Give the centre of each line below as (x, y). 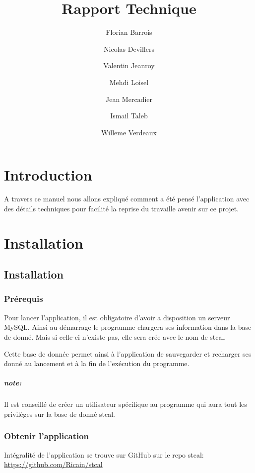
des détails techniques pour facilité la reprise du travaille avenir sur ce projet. (122, 208)
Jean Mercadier (129, 99)
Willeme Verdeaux (129, 132)
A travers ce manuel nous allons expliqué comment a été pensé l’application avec (127, 199)
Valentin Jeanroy (129, 65)
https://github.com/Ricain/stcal (53, 464)
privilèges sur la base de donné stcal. (60, 414)
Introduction (48, 175)
